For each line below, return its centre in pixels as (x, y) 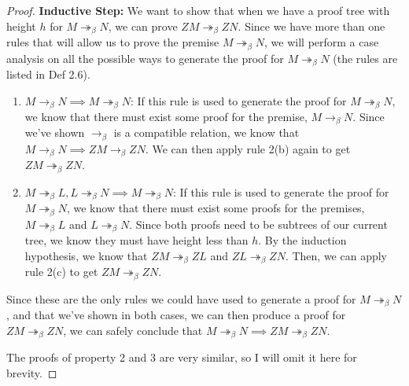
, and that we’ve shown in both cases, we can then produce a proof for (176, 315)
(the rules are (365, 58)
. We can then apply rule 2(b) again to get (248, 148)
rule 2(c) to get (61, 272)
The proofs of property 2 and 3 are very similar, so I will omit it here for (182, 357)
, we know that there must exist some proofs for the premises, (216, 208)
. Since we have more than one (311, 26)
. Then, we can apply (336, 255)
